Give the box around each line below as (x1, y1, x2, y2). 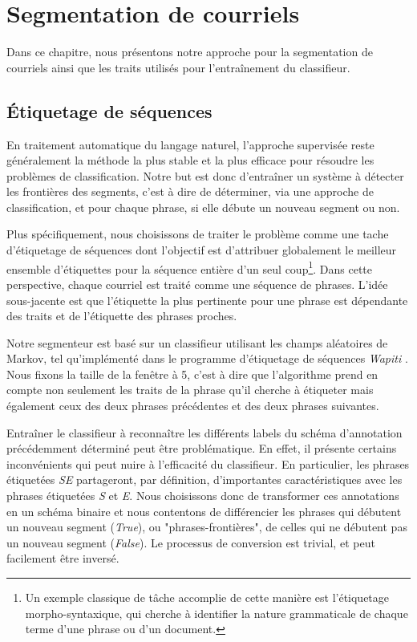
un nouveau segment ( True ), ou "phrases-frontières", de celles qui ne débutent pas (6, 518, 407, 535)
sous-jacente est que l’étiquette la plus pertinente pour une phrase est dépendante (6, 291, 408, 308)
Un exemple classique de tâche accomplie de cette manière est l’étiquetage (25, 589, 390, 606)
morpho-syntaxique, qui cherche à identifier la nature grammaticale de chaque (25, 604, 408, 621)
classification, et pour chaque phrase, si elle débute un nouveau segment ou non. (6, 198, 400, 215)
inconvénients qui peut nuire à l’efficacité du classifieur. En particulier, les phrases (6, 455, 410, 472)
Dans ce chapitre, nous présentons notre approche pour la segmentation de (6, 43, 373, 60)
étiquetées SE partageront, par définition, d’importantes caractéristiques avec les (6, 471, 403, 488)
